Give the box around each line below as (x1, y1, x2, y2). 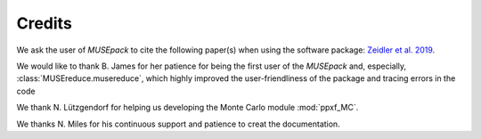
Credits (16, 13, 73, 33)
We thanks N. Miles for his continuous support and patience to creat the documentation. (16, 119, 340, 129)
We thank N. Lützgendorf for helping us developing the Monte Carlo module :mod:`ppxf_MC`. (16, 102, 359, 113)
